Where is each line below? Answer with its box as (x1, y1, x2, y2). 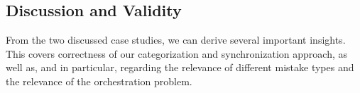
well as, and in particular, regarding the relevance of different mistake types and (6, 60, 354, 75)
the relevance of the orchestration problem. (6, 73, 192, 88)
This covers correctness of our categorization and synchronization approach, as (6, 46, 347, 61)
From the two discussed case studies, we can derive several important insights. (6, 32, 346, 47)
